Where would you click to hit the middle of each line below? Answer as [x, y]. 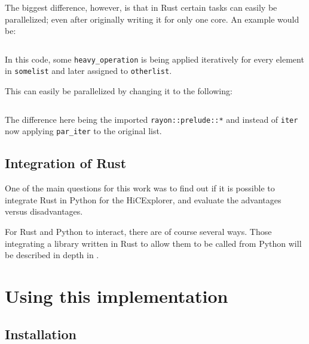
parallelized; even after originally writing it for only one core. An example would [152, 19]
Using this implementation [117, 295]
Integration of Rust [66, 163]
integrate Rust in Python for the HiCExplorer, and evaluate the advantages [143, 199]
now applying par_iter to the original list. [83, 131]
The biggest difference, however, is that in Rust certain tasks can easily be [141, 7]
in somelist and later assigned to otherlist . [88, 71]
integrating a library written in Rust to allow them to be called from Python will [153, 243]
